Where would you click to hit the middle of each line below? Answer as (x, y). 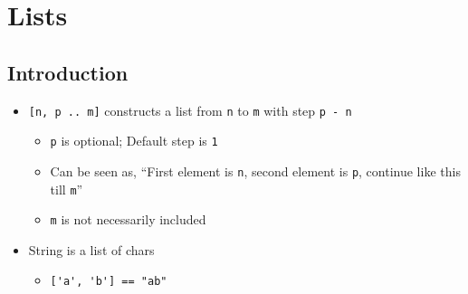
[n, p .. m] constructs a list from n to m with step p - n (190, 110)
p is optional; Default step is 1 (134, 141)
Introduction (68, 72)
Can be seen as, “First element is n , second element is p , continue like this (255, 171)
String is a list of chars (91, 249)
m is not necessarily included (128, 219)
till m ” (67, 189)
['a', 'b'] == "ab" (109, 282)
